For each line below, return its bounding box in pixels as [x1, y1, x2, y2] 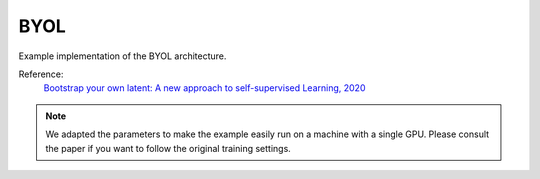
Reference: [18, 68, 64, 80]
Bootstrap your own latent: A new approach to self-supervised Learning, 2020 [43, 82, 366, 94]
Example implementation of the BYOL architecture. [18, 50, 227, 62]
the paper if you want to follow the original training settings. [45, 142, 292, 154]
